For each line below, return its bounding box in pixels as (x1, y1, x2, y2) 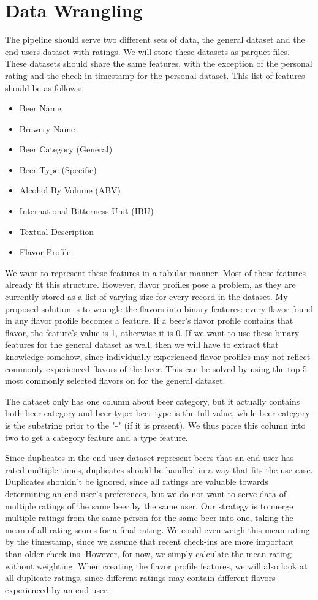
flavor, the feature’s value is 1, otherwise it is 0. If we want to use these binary (5, 326, 300, 339)
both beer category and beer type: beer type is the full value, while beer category (5, 407, 310, 419)
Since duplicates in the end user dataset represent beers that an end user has (5, 451, 294, 464)
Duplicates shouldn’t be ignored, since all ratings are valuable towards (5, 475, 268, 488)
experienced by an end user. (5, 583, 110, 596)
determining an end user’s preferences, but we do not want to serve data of (5, 487, 286, 500)
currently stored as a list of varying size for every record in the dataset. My (5, 290, 288, 303)
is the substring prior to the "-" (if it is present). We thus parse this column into (5, 418, 306, 431)
